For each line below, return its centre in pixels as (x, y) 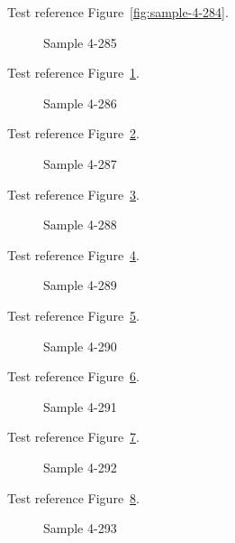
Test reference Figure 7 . (73, 437)
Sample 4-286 (80, 103)
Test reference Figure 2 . (73, 133)
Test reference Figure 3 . (73, 194)
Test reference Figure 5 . (73, 315)
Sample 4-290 (80, 346)
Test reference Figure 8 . (73, 497)
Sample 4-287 (80, 163)
